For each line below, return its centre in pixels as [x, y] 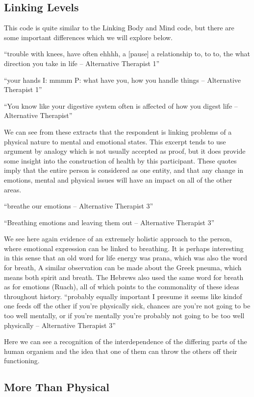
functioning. [22, 361]
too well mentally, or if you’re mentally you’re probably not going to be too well [124, 315]
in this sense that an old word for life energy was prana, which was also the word [126, 258]
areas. [13, 189]
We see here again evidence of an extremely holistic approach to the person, [118, 239]
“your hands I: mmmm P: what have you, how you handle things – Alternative [123, 80]
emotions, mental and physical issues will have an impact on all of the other [118, 179]
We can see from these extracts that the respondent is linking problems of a [118, 131]
